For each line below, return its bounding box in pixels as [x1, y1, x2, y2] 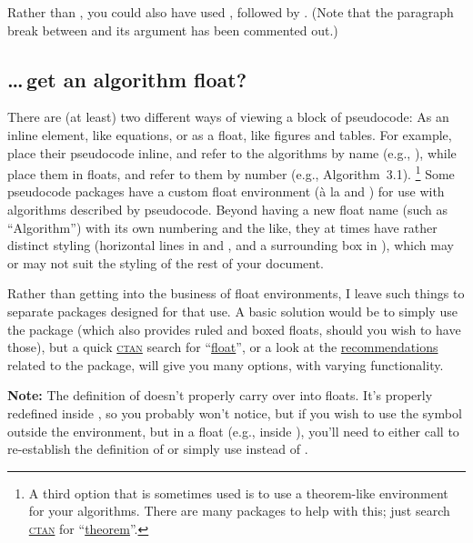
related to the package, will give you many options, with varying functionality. [7, 355, 444, 374]
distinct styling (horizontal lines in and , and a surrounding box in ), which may [7, 236, 454, 255]
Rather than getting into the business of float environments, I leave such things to [7, 284, 465, 303]
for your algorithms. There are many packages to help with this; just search [28, 501, 450, 520]
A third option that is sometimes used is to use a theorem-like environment [28, 483, 448, 502]
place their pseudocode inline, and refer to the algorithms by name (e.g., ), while [7, 143, 457, 162]
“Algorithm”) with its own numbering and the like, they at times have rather [7, 217, 438, 236]
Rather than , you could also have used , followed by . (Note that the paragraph [7, 3, 454, 21]
